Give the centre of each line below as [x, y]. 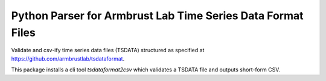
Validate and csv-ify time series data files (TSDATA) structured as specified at [108, 50]
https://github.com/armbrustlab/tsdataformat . [68, 58]
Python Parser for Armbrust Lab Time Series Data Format [158, 16]
